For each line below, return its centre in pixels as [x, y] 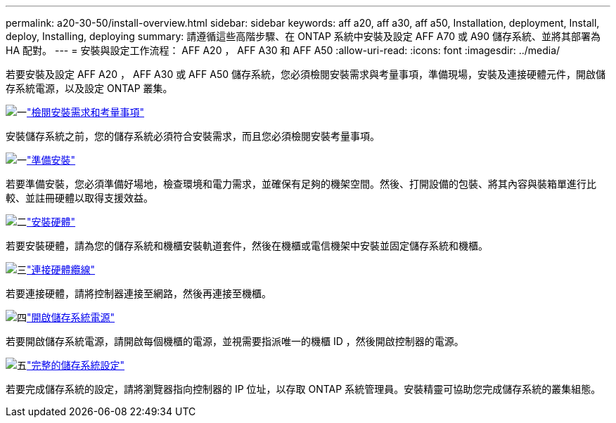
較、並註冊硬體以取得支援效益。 [79, 198]
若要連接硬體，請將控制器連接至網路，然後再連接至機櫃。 [139, 293]
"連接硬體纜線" [61, 269]
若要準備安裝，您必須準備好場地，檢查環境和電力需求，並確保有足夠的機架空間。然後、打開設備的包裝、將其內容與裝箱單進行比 [301, 184]
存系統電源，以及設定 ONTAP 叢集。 [89, 88]
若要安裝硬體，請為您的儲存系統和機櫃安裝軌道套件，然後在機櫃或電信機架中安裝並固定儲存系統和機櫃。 [247, 246]
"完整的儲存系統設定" [76, 365]
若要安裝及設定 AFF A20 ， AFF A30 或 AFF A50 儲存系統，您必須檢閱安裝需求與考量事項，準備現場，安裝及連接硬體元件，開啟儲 [306, 74]
